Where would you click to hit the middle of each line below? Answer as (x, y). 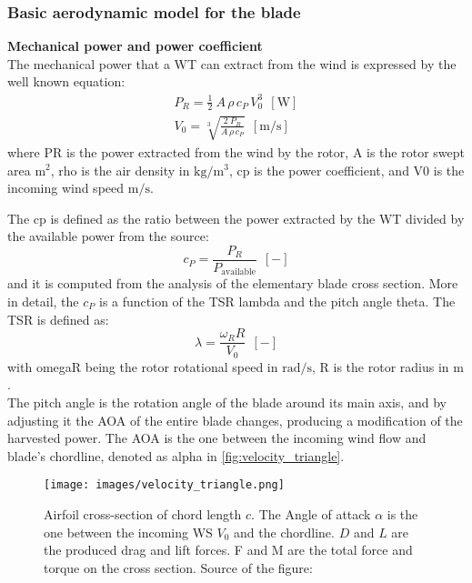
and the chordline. (284, 532)
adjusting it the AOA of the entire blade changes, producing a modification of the (235, 420)
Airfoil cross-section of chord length (143, 513)
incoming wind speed (66, 188)
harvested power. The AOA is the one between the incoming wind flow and (217, 438)
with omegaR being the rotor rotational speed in (143, 366)
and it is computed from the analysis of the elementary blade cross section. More (233, 283)
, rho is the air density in (120, 170)
